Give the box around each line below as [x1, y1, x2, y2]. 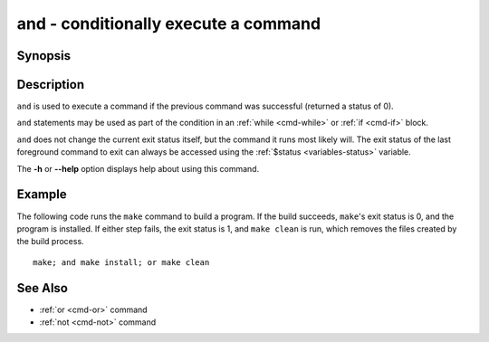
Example [16, 186, 67, 203]
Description [16, 77, 85, 92]
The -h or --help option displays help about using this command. [16, 163, 260, 174]
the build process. [16, 236, 85, 247]
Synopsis [16, 48, 72, 63]
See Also [16, 280, 68, 296]
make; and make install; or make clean [33, 257, 210, 267]
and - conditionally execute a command [16, 14, 321, 33]
